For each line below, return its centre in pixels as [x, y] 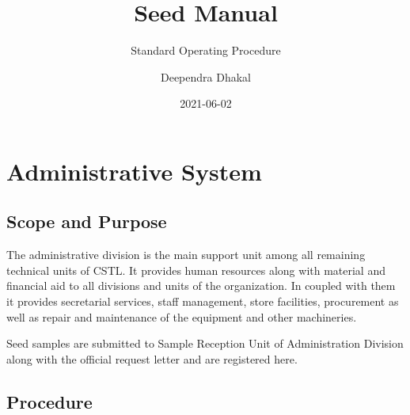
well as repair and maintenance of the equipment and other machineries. [182, 316]
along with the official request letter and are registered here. [152, 358]
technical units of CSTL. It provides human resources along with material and [196, 270]
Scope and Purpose [87, 221]
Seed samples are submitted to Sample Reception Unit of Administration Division [205, 343]
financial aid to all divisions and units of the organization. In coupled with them [201, 286]
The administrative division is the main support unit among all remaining [186, 255]
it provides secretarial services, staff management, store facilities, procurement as [203, 301]
